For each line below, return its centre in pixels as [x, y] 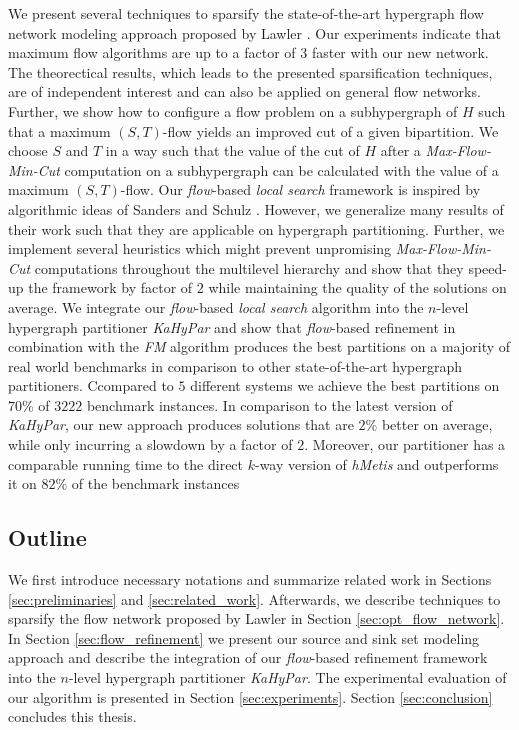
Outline [47, 537]
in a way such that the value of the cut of [232, 150]
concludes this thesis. [72, 716]
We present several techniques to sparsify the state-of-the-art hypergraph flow [246, 13]
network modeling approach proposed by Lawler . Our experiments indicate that [254, 32]
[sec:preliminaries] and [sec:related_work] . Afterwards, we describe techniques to [254, 598]
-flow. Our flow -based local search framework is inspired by [300, 189]
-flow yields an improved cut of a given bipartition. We [330, 130]
